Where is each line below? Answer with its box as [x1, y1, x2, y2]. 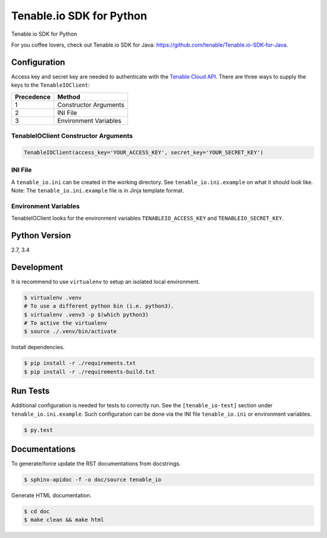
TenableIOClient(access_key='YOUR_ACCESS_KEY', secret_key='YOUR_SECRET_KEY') [24, 149, 263, 156]
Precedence [15, 93, 51, 101]
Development [11, 262, 64, 272]
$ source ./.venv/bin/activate [24, 328, 117, 335]
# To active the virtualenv [24, 320, 107, 327]
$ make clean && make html [24, 516, 104, 523]
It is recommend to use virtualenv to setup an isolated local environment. [11, 278, 200, 285]
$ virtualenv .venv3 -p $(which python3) [24, 311, 149, 318]
